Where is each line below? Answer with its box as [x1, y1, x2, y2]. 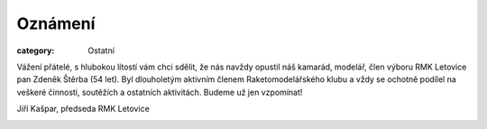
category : [16, 45, 55, 56]
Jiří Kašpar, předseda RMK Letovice [16, 104, 151, 115]
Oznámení [16, 14, 96, 33]
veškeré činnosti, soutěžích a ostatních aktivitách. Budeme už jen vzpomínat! [16, 87, 303, 97]
